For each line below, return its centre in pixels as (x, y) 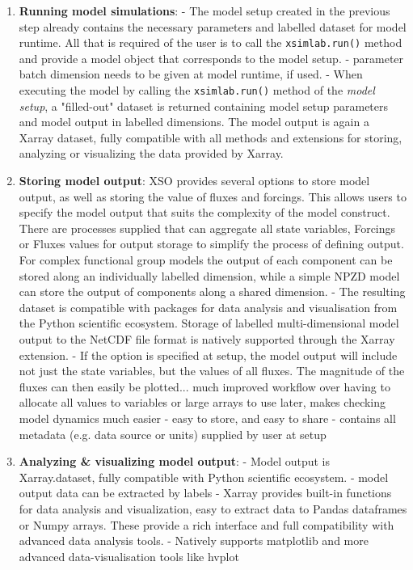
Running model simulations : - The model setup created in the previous (204, 11)
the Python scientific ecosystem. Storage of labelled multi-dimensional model (209, 323)
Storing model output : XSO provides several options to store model (194, 181)
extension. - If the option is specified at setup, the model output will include (208, 355)
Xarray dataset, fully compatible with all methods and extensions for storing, (211, 137)
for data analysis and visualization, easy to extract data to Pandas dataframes (213, 508)
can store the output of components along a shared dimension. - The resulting (212, 291)
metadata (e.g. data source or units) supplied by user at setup (173, 434)
